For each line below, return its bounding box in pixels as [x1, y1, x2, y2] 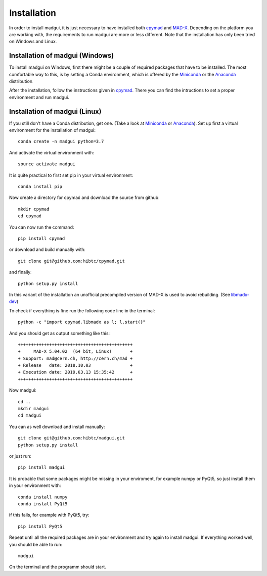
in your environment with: [9, 482, 61, 488]
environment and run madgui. [9, 94, 69, 100]
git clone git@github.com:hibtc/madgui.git [18, 435, 125, 441]
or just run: [9, 453, 32, 459]
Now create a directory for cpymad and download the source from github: [9, 194, 160, 200]
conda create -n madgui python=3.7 [18, 139, 104, 144]
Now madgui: [9, 387, 37, 393]
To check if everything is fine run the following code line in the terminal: [9, 307, 155, 314]
